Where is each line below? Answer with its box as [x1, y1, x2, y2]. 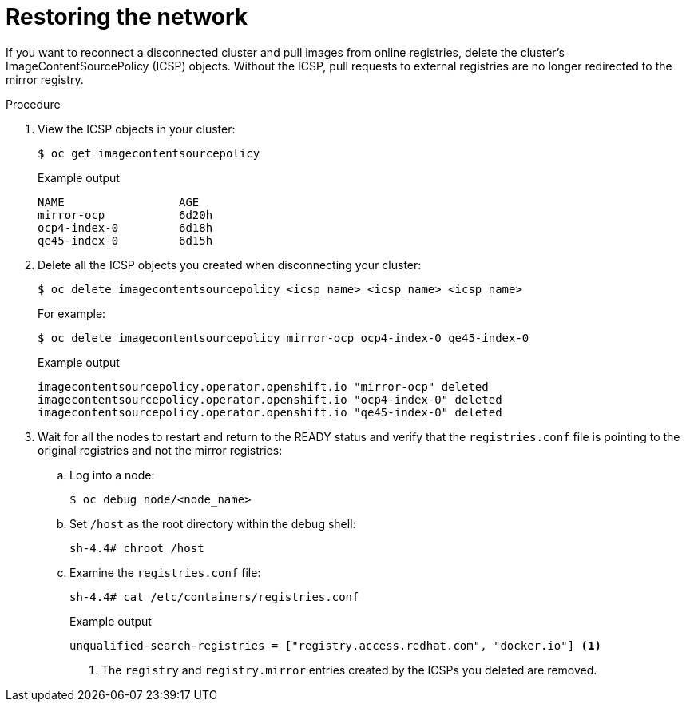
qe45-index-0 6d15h [38, 233, 213, 247]
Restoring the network [6, 3, 248, 30]
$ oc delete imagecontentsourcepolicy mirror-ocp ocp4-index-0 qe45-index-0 [38, 331, 529, 344]
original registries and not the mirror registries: [38, 443, 283, 457]
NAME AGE [38, 195, 200, 209]
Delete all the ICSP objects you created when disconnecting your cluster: [38, 257, 422, 272]
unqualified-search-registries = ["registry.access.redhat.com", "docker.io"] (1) [69, 638, 601, 652]
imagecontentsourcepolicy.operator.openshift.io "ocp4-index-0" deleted [38, 392, 502, 406]
